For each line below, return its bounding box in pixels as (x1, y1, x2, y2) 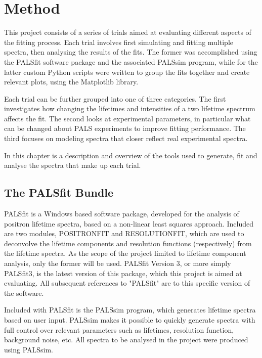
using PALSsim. (4, 344, 54, 354)
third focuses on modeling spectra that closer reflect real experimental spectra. (4, 133, 248, 144)
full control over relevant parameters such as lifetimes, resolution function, (4, 324, 234, 335)
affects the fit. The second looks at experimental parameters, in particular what (4, 113, 251, 123)
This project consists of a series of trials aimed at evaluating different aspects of (4, 27, 251, 37)
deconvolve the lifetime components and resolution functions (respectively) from (4, 238, 252, 248)
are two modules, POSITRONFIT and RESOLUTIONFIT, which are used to (4, 228, 244, 239)
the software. (4, 287, 44, 298)
